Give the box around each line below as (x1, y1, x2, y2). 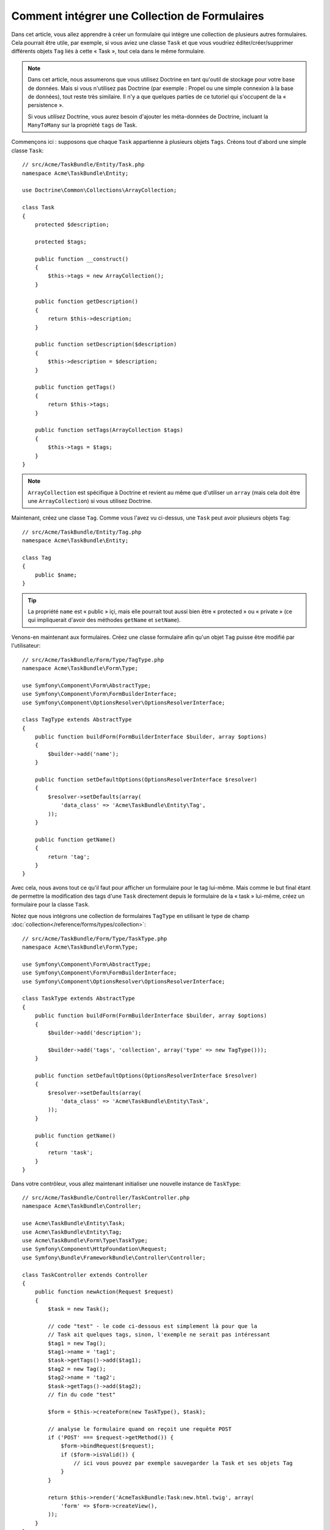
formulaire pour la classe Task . (11, 901, 90, 908)
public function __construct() (34, 255, 129, 263)
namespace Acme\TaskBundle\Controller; (22, 1203, 142, 1210)
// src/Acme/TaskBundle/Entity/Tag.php (22, 528, 142, 535)
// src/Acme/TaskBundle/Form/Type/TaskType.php (22, 935, 167, 942)
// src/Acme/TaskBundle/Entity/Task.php (22, 161, 145, 168)
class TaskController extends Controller (22, 1271, 148, 1278)
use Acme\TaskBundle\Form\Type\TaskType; (22, 1237, 148, 1244)
